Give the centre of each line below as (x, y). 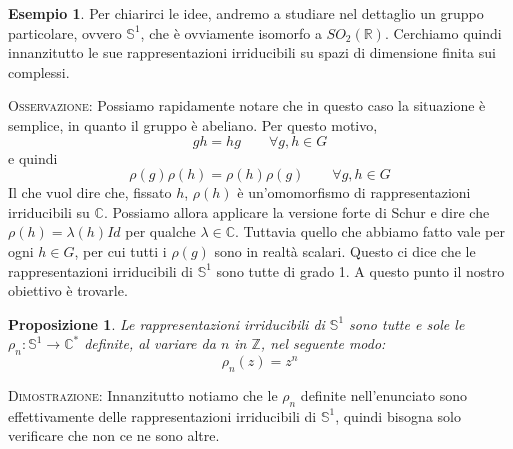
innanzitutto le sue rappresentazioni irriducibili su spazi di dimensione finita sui (252, 52)
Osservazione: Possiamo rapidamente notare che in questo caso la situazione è (247, 105)
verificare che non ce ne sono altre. (114, 435)
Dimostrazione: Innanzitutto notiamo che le (143, 394)
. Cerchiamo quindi (443, 32)
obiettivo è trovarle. (68, 290)
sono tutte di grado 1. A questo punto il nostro (360, 270)
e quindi (33, 157)
